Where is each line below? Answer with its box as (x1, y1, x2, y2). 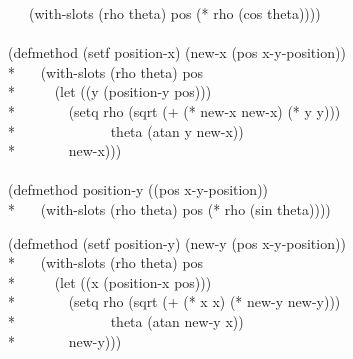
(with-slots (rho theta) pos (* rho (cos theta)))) (28, 3, 321, 23)
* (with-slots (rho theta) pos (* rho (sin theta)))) (8, 198, 331, 219)
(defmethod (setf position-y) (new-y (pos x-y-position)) (8, 232, 346, 253)
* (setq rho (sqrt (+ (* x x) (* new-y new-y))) (8, 291, 341, 312)
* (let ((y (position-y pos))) (8, 81, 212, 102)
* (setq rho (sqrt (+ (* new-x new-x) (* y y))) (8, 100, 341, 121)
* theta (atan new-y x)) (8, 310, 244, 331)
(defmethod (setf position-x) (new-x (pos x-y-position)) (8, 42, 346, 63)
